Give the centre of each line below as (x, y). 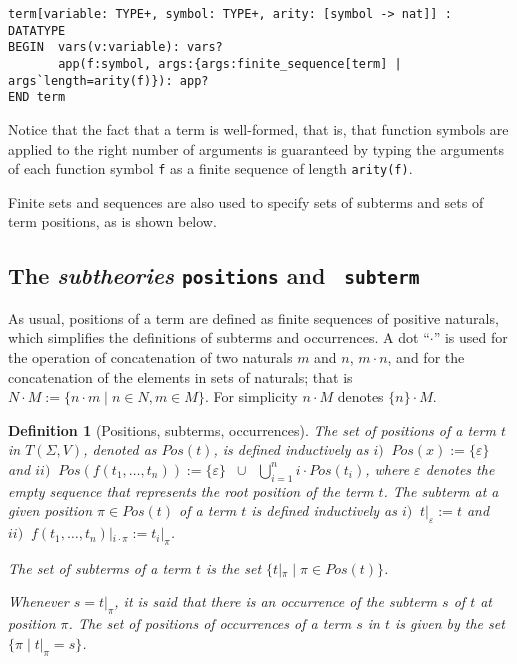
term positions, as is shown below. (112, 221)
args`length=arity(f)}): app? (108, 80)
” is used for (470, 337)
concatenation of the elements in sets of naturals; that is (180, 376)
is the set (233, 567)
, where (387, 468)
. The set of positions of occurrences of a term (210, 623)
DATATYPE (37, 30)
